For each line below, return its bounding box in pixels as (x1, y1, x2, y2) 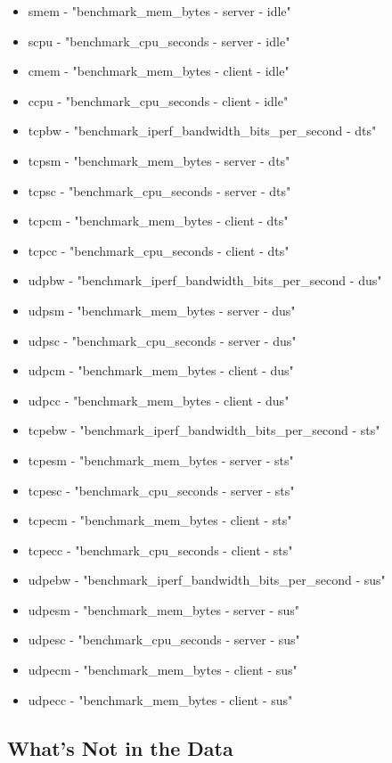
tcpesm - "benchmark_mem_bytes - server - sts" (28, 450, 294, 469)
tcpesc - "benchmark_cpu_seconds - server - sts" (28, 480, 295, 499)
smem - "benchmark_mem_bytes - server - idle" (28, 2, 291, 20)
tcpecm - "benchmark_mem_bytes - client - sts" (28, 511, 292, 529)
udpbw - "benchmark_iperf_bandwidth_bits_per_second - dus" (28, 271, 382, 290)
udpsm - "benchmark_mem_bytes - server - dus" (28, 300, 296, 319)
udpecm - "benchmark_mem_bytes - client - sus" (28, 660, 298, 679)
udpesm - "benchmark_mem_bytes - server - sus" (28, 600, 299, 619)
